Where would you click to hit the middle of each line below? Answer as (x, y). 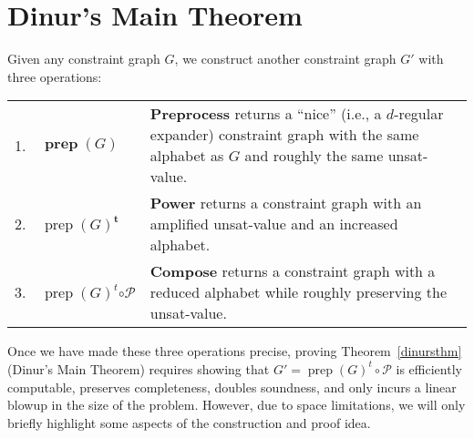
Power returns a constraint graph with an (286, 203)
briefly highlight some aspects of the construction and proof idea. (189, 422)
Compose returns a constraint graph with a (293, 271)
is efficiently (429, 368)
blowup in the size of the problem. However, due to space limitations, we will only (237, 405)
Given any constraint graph (84, 59)
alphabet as (187, 156)
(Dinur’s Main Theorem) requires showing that (139, 368)
